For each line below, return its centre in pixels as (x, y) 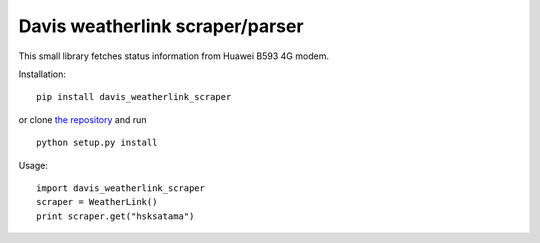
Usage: (33, 165)
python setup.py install (97, 143)
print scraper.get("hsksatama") (115, 216)
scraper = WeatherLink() (97, 202)
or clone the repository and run (82, 119)
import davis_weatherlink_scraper (120, 188)
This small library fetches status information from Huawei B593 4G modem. (174, 56)
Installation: (42, 74)
